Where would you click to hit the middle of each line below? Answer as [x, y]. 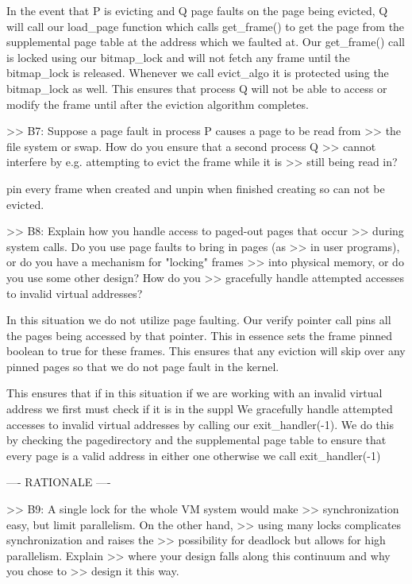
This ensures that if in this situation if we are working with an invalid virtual [194, 393]
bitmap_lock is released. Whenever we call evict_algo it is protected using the [198, 73]
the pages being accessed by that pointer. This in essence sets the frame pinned [199, 335]
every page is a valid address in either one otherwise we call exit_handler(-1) [194, 455]
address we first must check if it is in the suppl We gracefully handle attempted [200, 409]
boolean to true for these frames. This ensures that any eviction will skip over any [206, 351]
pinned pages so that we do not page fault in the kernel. [143, 366]
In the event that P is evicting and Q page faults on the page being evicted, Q [197, 10]
